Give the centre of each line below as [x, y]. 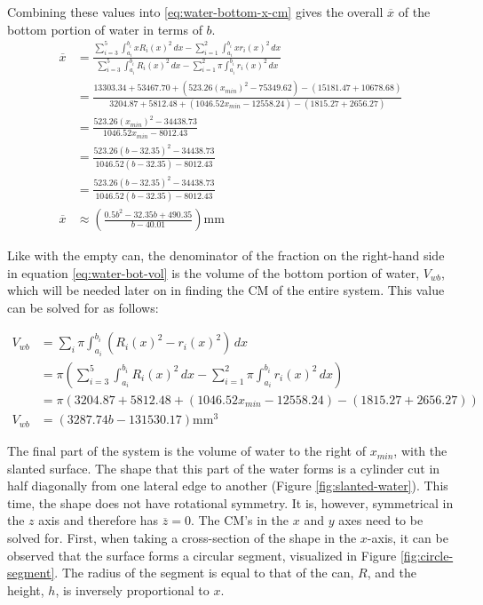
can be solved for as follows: [83, 307]
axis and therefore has [99, 520]
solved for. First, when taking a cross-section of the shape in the [182, 538]
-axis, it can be [408, 538]
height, [26, 589]
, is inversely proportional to [132, 589]
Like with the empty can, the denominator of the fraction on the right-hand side [226, 255]
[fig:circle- [427, 555]
